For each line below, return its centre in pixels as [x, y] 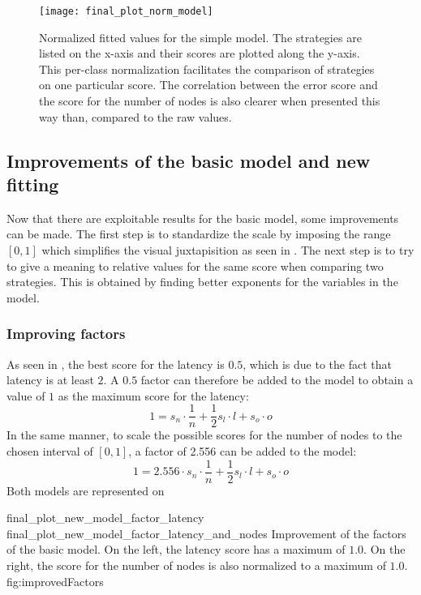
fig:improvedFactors [55, 581]
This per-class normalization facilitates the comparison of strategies [207, 68]
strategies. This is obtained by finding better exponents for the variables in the [202, 282]
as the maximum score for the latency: [153, 395]
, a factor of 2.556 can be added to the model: [243, 451]
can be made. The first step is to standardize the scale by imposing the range [199, 234]
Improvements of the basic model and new [189, 160]
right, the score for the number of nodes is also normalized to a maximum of [196, 565]
